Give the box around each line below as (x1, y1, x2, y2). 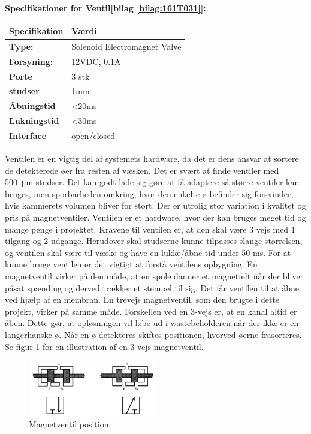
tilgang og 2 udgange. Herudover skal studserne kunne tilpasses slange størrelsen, (5, 234, 303, 247)
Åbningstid (9, 100, 56, 112)
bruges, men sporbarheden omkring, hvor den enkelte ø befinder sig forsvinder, (5, 187, 294, 200)
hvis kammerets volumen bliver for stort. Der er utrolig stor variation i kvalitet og (5, 199, 306, 212)
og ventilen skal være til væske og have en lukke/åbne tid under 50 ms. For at (5, 246, 291, 258)
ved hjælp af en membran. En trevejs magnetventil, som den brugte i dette (5, 293, 280, 306)
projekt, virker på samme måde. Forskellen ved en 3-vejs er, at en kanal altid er (5, 305, 297, 317)
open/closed (71, 129, 116, 141)
